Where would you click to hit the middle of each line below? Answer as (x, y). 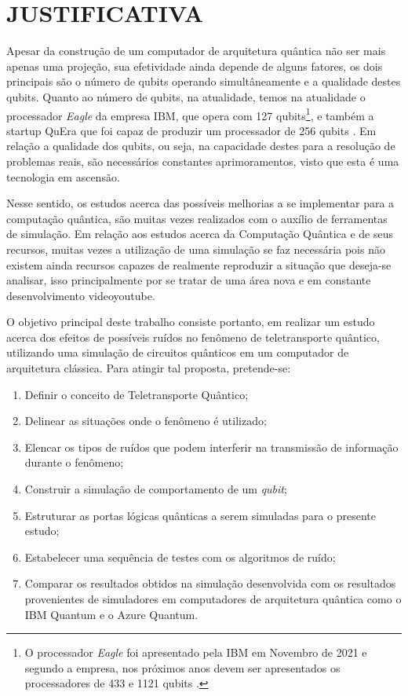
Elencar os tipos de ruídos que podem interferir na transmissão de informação (211, 447)
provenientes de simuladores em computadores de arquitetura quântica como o (213, 599)
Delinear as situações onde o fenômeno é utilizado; (146, 421)
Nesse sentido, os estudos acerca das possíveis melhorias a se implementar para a (200, 203)
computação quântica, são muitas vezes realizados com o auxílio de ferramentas (197, 218)
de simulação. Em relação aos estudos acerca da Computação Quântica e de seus (200, 234)
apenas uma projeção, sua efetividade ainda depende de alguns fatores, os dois (195, 66)
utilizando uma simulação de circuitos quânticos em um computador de (178, 352)
